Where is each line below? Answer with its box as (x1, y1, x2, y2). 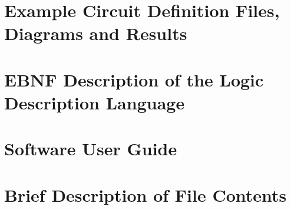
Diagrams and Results (4, 21, 187, 45)
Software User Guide (4, 136, 177, 161)
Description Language (4, 90, 185, 114)
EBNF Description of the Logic (4, 67, 264, 91)
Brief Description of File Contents (4, 182, 287, 206)
